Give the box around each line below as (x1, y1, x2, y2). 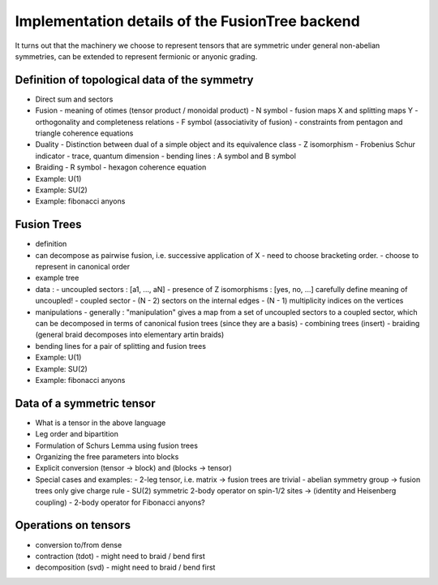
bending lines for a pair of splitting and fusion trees (35, 341, 207, 351)
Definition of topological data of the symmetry (15, 73, 254, 87)
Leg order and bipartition (35, 429, 119, 439)
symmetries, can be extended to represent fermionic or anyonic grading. (15, 51, 258, 61)
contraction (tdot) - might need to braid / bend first (35, 551, 206, 561)
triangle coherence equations (35, 128, 134, 138)
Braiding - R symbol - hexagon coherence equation (35, 162, 207, 172)
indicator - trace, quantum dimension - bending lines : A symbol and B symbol (35, 151, 296, 161)
